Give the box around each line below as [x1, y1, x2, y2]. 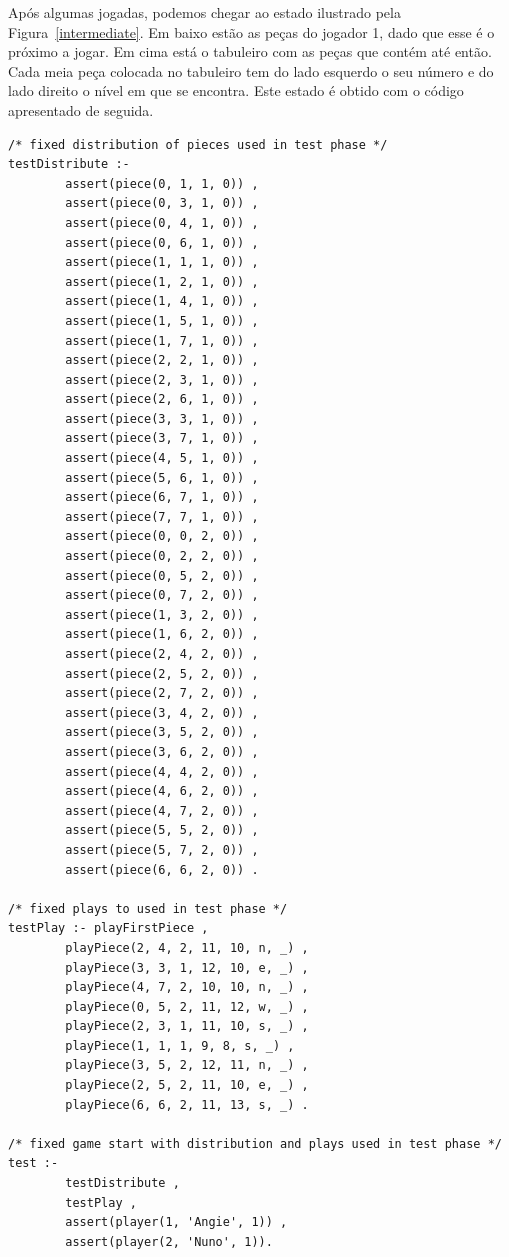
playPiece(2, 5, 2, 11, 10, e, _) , [65, 1078, 309, 1093]
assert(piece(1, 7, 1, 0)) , [65, 333, 259, 348]
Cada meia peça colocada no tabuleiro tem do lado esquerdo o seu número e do [8, 60, 494, 81]
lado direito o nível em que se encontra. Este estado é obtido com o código [8, 80, 464, 101]
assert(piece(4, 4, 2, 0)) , [65, 764, 259, 779]
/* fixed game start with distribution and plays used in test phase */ [8, 1136, 502, 1151]
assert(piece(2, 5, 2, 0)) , [65, 666, 259, 681]
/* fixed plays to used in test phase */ [8, 901, 288, 916]
